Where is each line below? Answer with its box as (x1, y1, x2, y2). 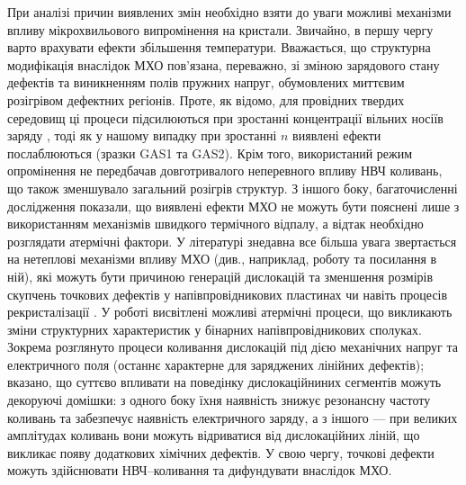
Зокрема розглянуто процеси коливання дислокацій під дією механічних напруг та (7, 337, 458, 356)
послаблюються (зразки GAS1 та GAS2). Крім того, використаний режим (7, 143, 413, 162)
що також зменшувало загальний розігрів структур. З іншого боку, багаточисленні (7, 178, 458, 197)
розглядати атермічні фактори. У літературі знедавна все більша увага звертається (7, 231, 457, 250)
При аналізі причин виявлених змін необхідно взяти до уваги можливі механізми (7, 3, 452, 21)
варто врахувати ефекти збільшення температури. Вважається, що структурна (7, 38, 431, 57)
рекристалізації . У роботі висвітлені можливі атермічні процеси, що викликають (7, 302, 453, 321)
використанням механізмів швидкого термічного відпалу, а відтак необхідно (7, 214, 424, 233)
